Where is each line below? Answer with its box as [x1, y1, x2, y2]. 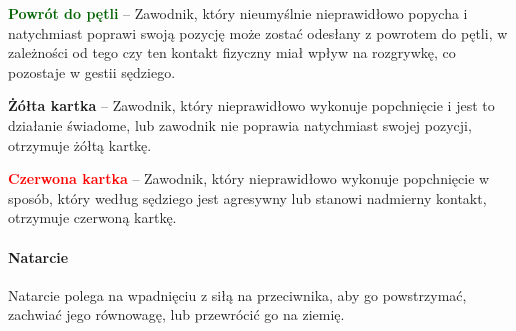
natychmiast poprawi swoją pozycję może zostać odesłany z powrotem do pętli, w [8, 22, 508, 43]
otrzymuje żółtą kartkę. [8, 134, 152, 155]
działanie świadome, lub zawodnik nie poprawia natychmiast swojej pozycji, [8, 114, 472, 135]
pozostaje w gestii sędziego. [8, 61, 176, 82]
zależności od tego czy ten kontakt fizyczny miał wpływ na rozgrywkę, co [8, 42, 456, 63]
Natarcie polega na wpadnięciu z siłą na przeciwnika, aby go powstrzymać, [8, 284, 467, 305]
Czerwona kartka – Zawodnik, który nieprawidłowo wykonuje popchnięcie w [8, 168, 490, 189]
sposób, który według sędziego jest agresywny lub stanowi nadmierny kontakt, [8, 187, 487, 208]
